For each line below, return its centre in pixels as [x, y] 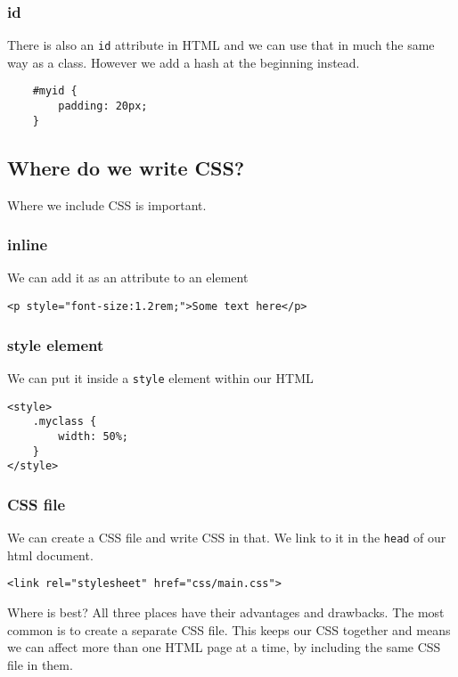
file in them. [40, 664]
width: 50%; [94, 436]
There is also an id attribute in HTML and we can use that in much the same [221, 45]
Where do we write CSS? [126, 167]
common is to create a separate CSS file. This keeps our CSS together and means [229, 629]
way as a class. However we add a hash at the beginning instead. [184, 62]
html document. [50, 555]
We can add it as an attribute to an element [128, 277]
